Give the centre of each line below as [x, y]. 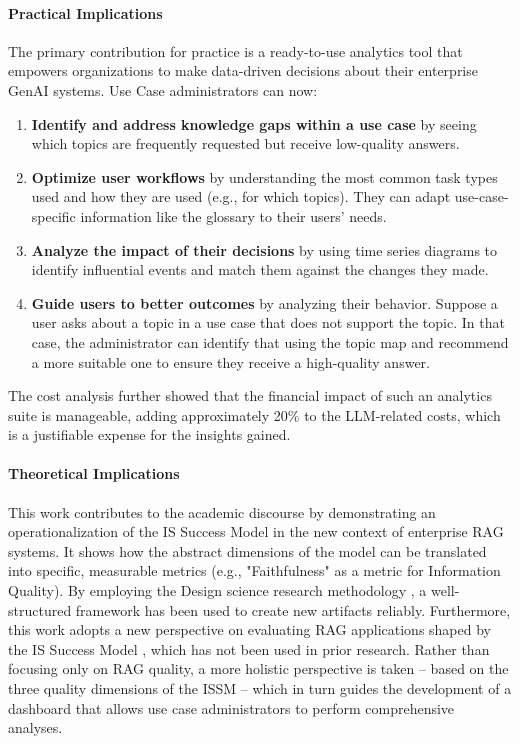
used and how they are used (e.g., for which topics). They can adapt [241, 196]
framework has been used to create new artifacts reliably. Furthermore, [293, 609]
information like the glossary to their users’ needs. [233, 215]
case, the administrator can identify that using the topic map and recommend [270, 341]
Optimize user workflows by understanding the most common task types [264, 176]
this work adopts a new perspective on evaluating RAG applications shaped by [249, 629]
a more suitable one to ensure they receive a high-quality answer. [230, 361]
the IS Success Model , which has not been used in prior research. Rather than [249, 648]
